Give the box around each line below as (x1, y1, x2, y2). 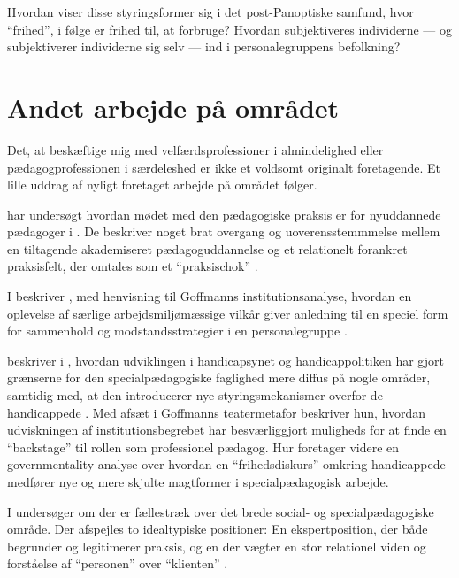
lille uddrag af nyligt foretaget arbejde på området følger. (7, 175, 317, 194)
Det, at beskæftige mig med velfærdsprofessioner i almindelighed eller (7, 140, 384, 158)
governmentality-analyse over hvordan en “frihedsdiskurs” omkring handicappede (7, 455, 446, 474)
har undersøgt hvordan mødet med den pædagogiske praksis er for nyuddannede (7, 204, 441, 223)
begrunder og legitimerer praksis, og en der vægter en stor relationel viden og (7, 536, 426, 555)
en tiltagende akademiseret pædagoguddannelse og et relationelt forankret (7, 239, 408, 258)
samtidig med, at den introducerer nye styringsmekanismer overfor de (7, 386, 383, 405)
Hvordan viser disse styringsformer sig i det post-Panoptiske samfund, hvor (7, 3, 414, 20)
